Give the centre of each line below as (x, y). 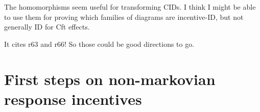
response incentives (73, 99)
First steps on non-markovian (110, 79)
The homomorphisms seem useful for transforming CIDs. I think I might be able (130, 7)
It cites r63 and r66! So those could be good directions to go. (99, 44)
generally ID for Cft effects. (47, 27)
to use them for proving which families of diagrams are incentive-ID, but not (124, 17)
